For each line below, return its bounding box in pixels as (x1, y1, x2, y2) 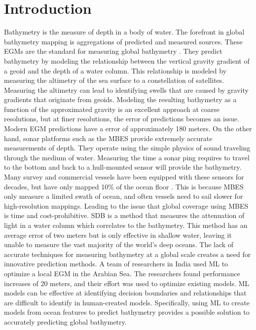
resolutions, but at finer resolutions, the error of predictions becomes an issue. (4, 113, 239, 124)
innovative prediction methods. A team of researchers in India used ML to (4, 258, 228, 269)
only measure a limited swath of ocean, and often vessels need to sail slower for (4, 191, 243, 201)
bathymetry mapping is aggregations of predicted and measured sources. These (4, 36, 243, 46)
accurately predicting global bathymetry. (4, 316, 127, 327)
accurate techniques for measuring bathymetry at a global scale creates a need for (4, 249, 251, 259)
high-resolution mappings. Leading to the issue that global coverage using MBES (4, 200, 249, 211)
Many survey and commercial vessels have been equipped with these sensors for (4, 172, 244, 182)
